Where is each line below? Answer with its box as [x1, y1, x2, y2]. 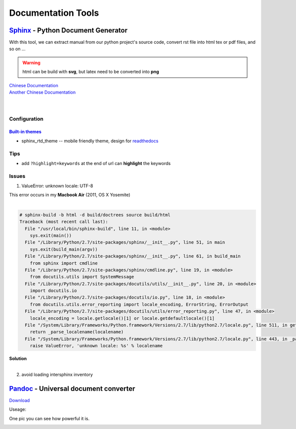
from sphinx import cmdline [30, 260, 98, 266]
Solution [9, 356, 27, 362]
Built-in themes [9, 129, 42, 135]
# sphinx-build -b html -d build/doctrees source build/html [19, 212, 171, 218]
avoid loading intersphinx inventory [21, 371, 93, 377]
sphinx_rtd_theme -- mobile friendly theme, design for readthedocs [21, 138, 159, 144]
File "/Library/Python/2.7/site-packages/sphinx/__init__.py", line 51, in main [25, 239, 225, 245]
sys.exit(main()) [30, 232, 72, 238]
